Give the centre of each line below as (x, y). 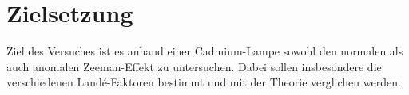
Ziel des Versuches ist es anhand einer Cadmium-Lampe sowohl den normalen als (205, 51)
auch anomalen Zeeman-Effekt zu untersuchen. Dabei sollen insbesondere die (194, 66)
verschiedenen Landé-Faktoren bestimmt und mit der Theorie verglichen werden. (204, 82)
